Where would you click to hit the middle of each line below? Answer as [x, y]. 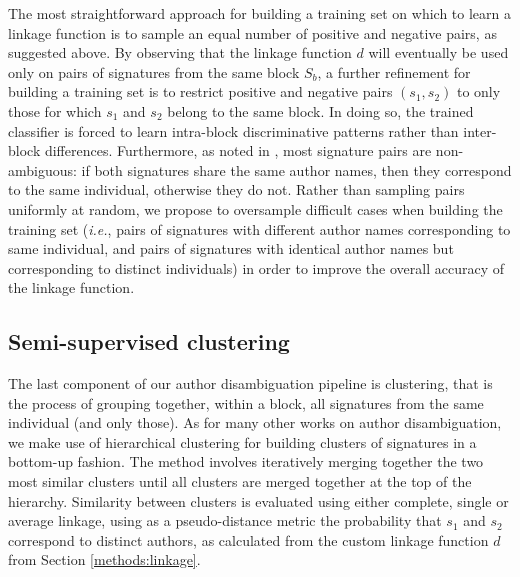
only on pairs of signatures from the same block [154, 71]
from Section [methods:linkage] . [104, 559]
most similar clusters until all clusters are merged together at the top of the [240, 481]
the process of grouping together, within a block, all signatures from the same [246, 402]
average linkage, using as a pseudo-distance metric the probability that [225, 520]
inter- [480, 130]
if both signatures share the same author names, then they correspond [296, 169]
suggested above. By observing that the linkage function [180, 52]
